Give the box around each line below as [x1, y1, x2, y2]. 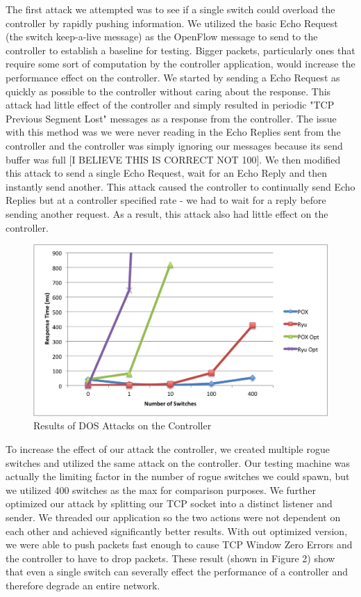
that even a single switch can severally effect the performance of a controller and [6, 564, 349, 579]
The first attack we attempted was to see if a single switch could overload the [6, 2, 335, 16]
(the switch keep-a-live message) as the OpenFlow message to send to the [6, 29, 318, 44]
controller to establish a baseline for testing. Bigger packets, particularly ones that [6, 42, 355, 57]
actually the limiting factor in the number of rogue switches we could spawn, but [6, 469, 350, 484]
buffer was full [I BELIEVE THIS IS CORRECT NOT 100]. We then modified [6, 152, 341, 166]
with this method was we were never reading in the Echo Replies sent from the [6, 125, 341, 139]
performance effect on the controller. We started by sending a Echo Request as [6, 70, 340, 84]
